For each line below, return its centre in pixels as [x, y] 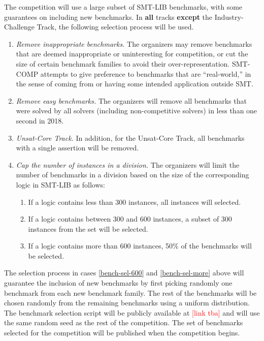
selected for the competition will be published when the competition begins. [122, 333]
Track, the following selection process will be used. [115, 27]
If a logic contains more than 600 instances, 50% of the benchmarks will [140, 246]
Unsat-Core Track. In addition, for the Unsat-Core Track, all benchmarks [130, 137]
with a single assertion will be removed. [77, 148]
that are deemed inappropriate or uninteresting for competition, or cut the [132, 54]
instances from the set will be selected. [88, 228]
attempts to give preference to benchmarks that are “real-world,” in [146, 73]
